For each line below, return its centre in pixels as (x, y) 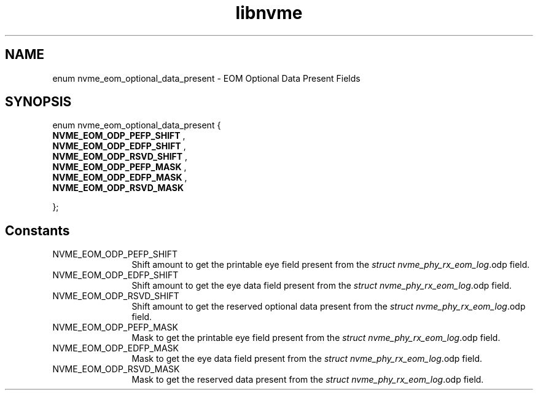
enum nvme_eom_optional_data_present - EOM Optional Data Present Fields (206, 78)
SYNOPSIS (38, 102)
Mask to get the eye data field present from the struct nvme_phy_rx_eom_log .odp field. (307, 359)
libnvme (269, 13)
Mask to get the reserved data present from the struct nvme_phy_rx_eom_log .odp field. (308, 380)
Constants (37, 230)
